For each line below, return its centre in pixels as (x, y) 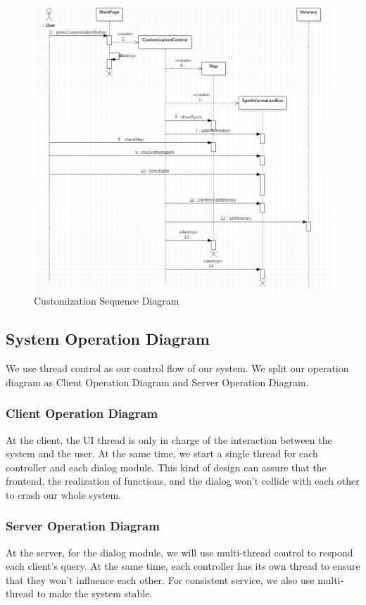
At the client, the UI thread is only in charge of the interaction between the (169, 439)
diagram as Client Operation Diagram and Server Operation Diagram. (157, 382)
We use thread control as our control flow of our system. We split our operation (177, 368)
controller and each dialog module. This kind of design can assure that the (166, 467)
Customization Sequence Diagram (107, 301)
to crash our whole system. (64, 494)
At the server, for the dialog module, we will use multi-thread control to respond (179, 552)
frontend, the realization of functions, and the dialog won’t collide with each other (183, 481)
